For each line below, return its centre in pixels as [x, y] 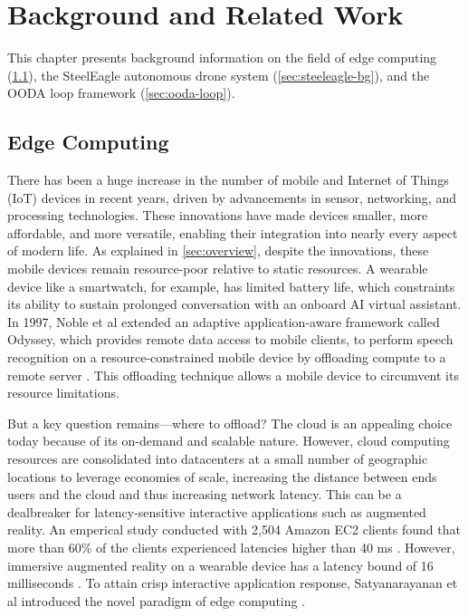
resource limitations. [63, 393]
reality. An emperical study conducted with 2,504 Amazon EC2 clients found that [234, 529]
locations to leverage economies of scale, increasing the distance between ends [222, 476]
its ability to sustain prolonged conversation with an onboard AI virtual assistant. [234, 304]
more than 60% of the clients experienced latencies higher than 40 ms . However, [231, 547]
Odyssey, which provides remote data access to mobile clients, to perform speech [230, 339]
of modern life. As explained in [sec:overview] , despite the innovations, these [218, 250]
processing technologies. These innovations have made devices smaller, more [218, 215]
